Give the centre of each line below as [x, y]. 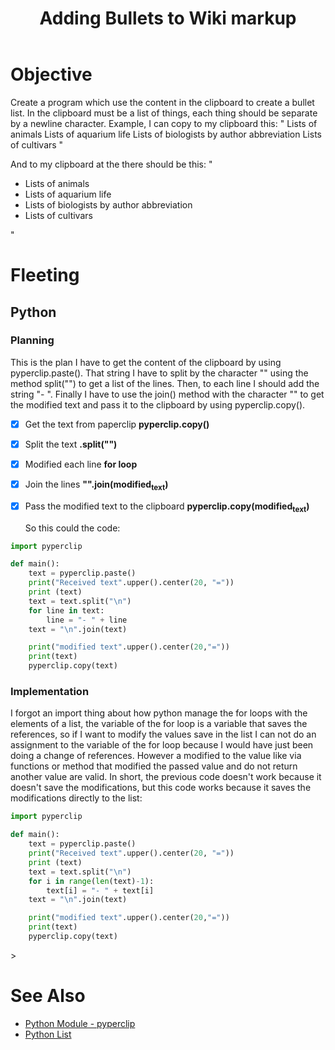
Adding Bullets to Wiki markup [168, 18]
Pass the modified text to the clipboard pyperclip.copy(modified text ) [167, 507]
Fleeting [45, 275]
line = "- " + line [87, 620]
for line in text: [66, 610]
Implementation [50, 692]
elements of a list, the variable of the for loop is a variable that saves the [159, 724]
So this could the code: [72, 528]
